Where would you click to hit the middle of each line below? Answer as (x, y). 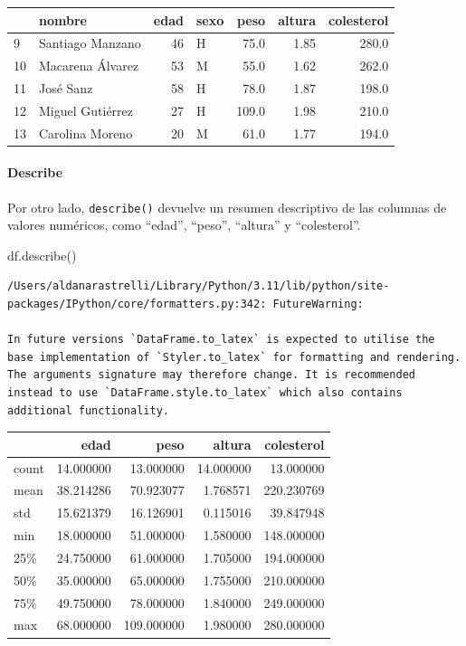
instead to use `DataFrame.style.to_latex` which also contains (205, 393)
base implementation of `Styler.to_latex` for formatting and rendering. (234, 357)
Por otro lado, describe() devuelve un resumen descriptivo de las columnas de (227, 207)
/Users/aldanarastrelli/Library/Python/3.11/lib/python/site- (199, 286)
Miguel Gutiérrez (86, 110)
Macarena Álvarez (89, 66)
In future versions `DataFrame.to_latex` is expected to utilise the (221, 340)
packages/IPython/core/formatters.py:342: (137, 304)
